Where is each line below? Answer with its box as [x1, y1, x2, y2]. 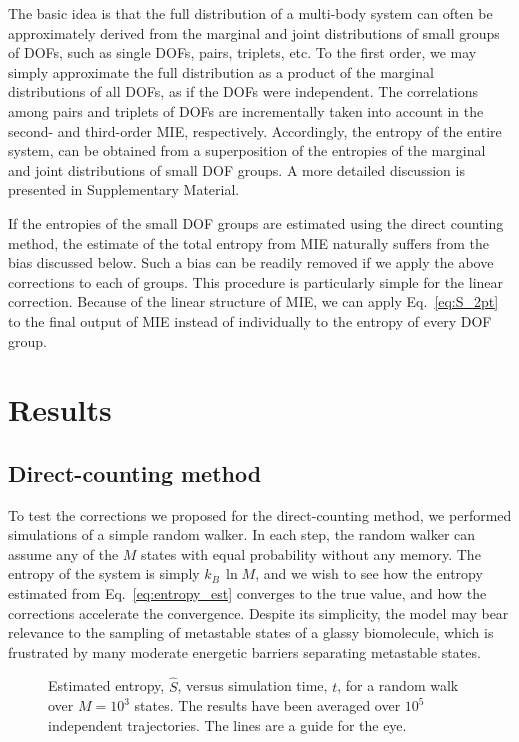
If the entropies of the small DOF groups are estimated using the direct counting [8, 212, 504, 233]
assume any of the [8, 543, 119, 564]
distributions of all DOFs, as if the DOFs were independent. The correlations [8, 81, 479, 102]
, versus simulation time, [177, 675, 328, 696]
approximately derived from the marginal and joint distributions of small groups [8, 22, 500, 43]
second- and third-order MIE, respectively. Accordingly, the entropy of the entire [8, 120, 502, 141]
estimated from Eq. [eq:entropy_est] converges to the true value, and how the [8, 583, 487, 604]
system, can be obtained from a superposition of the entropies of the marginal [8, 140, 486, 161]
